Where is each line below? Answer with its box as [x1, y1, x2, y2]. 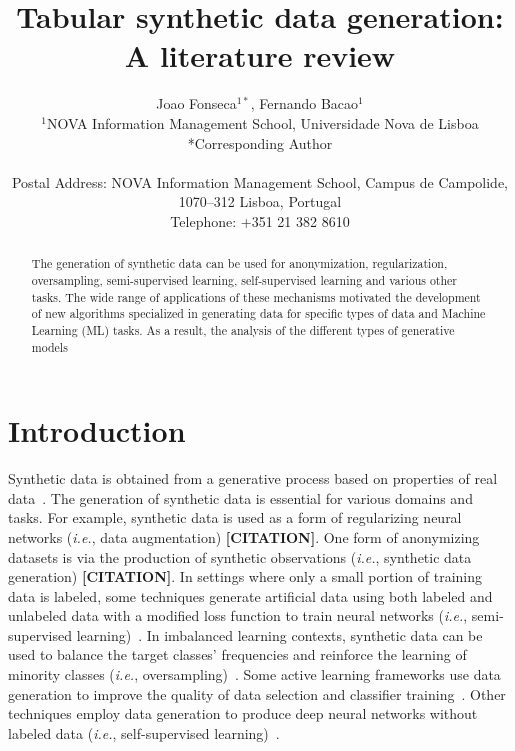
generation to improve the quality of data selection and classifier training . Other [8, 683, 506, 704]
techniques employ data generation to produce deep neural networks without [8, 703, 478, 724]
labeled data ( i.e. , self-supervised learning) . [8, 722, 280, 743]
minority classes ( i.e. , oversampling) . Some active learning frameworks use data [8, 664, 501, 685]
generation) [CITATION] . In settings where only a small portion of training [8, 566, 482, 587]
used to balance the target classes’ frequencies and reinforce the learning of [8, 644, 467, 665]
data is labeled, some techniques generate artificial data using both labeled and [8, 585, 493, 606]
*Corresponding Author [187, 132, 333, 153]
